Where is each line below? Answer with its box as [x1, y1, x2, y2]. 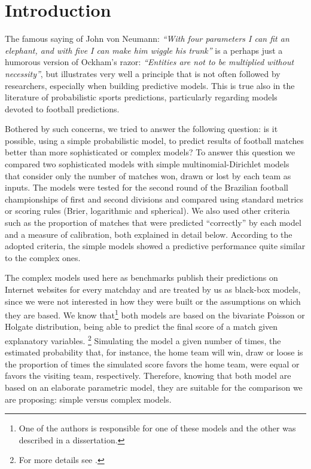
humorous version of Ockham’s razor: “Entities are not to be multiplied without [5, 56, 294, 68]
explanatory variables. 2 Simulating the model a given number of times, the [5, 333, 281, 347]
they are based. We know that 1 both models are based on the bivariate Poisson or [5, 307, 305, 321]
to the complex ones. [5, 251, 81, 263]
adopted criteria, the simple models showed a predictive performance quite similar [5, 240, 306, 252]
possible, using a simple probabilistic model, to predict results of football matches [5, 134, 304, 146]
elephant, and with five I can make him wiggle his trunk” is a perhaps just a [5, 44, 283, 56]
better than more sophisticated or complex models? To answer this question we [5, 146, 295, 158]
